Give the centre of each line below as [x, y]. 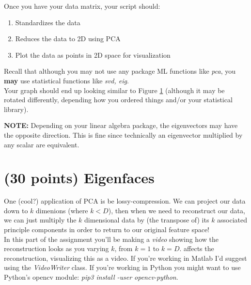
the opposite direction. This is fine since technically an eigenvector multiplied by [123, 135]
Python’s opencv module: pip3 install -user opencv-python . [91, 277]
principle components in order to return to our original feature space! [107, 230]
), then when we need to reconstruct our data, [177, 210]
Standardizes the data [48, 22]
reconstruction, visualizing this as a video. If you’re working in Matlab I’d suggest [125, 258]
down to [16, 210]
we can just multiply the [40, 220]
